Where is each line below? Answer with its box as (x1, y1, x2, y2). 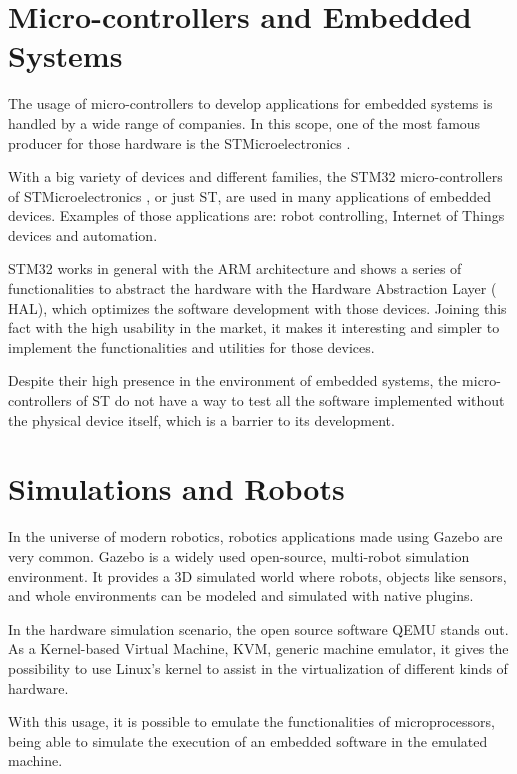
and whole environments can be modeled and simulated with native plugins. (8, 585, 474, 606)
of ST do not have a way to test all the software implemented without (76, 390, 505, 411)
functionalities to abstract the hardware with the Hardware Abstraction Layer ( (8, 278, 497, 299)
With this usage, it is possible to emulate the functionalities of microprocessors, (8, 711, 495, 732)
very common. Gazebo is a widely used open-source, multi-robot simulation (8, 545, 470, 566)
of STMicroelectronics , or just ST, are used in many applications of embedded (8, 185, 492, 206)
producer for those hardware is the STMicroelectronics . (8, 132, 351, 153)
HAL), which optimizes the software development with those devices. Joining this (8, 297, 507, 318)
